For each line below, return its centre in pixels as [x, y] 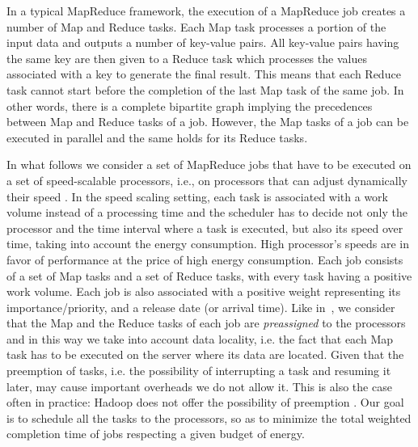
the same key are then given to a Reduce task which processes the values [187, 58]
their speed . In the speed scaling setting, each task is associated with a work [197, 196]
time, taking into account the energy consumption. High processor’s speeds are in [208, 244]
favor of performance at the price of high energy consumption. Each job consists [205, 259]
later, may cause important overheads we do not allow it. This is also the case [199, 386]
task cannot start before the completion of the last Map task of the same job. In [205, 89]
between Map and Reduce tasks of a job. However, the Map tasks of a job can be [208, 122]
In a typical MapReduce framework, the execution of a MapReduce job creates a [206, 11]
